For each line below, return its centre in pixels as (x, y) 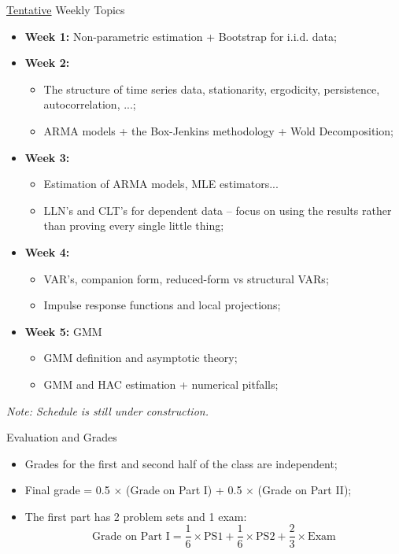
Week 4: (47, 251)
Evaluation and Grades (62, 437)
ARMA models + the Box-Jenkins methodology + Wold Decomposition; (218, 130)
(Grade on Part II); (305, 490)
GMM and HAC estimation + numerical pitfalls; (161, 384)
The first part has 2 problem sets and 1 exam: (136, 516)
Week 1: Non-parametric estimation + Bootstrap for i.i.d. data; (181, 36)
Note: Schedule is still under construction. (107, 410)
